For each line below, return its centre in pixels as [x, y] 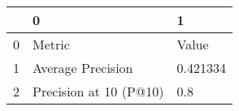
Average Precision [83, 68]
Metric [51, 44]
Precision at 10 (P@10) [98, 91]
